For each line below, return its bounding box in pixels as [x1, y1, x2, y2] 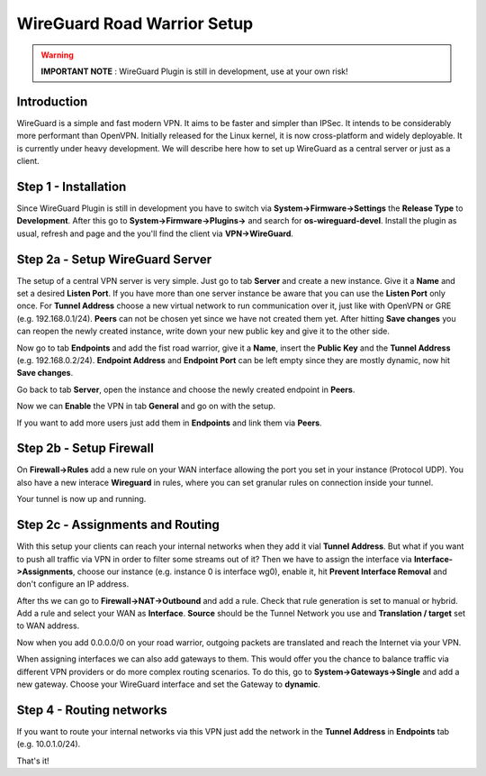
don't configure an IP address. [16, 579, 130, 589]
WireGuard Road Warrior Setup [16, 14, 254, 33]
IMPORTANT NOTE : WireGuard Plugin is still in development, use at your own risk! [40, 66, 348, 77]
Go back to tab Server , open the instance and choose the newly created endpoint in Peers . [16, 384, 355, 395]
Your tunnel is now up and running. [16, 494, 147, 505]
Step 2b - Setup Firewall [16, 441, 155, 456]
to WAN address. [16, 620, 80, 631]
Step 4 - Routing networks [16, 702, 168, 717]
